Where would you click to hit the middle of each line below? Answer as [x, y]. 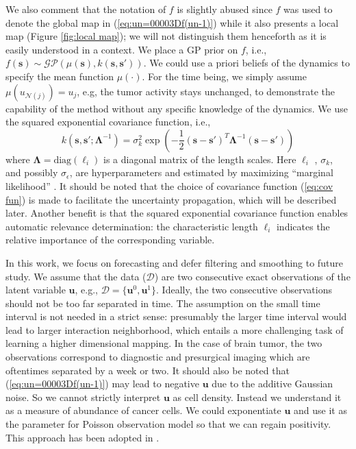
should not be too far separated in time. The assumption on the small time [163, 303]
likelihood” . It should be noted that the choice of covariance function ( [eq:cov [169, 185]
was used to [308, 9]
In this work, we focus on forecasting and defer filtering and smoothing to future [174, 262]
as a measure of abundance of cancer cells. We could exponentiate [143, 410]
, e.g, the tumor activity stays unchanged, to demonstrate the [206, 91]
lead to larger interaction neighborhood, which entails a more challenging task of [175, 329]
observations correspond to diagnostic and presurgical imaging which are [158, 357]
